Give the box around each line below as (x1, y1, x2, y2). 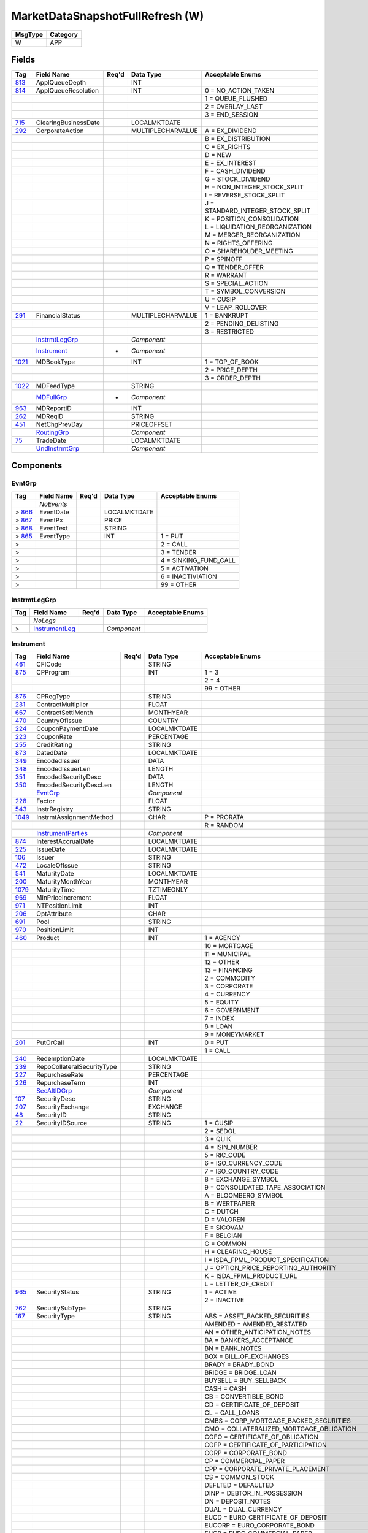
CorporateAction (36, 126, 84, 135)
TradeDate (36, 436, 67, 445)
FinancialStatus (36, 312, 81, 320)
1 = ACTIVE (204, 1288, 237, 1296)
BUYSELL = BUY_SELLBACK (204, 1377, 286, 1385)
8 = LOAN (204, 1022, 233, 1031)
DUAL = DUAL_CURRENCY (204, 1505, 282, 1514)
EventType (39, 532, 71, 540)
